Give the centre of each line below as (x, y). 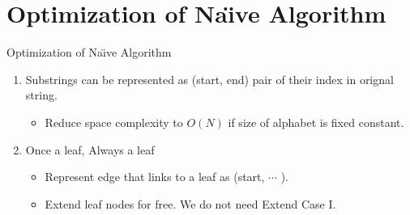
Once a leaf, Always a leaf (90, 149)
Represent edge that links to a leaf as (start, (155, 177)
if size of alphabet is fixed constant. (316, 122)
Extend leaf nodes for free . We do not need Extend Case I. (190, 203)
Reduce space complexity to (114, 122)
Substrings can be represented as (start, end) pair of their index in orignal (209, 79)
